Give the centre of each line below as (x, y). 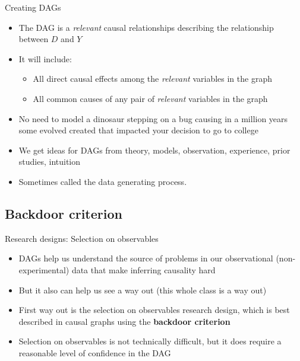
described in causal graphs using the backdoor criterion (124, 321)
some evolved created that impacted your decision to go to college (138, 130)
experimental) (44, 269)
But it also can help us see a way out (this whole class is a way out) (143, 290)
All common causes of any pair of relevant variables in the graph (150, 98)
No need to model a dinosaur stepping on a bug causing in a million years (153, 118)
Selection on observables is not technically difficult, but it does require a (150, 341)
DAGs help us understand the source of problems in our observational (146, 258)
